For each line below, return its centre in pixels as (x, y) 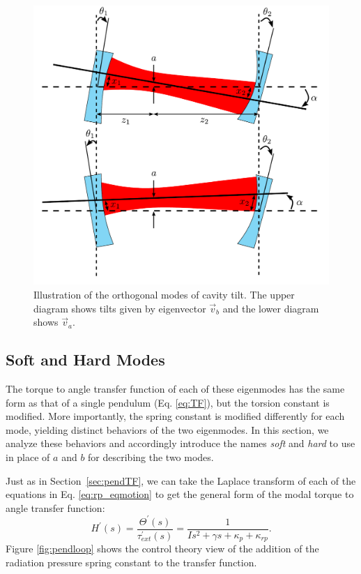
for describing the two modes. (151, 456)
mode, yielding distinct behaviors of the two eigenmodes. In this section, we (167, 429)
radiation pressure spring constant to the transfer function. (131, 562)
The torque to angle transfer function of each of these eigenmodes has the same (175, 388)
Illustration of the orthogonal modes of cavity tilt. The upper (164, 294)
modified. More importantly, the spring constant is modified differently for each (175, 416)
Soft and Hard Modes (85, 360)
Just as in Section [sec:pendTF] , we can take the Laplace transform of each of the (181, 480)
